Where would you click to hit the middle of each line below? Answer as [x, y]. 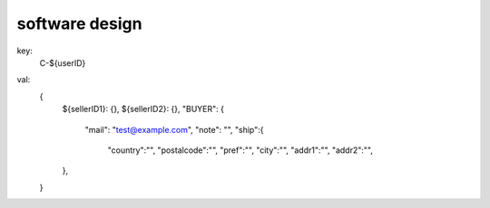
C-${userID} [63, 62]
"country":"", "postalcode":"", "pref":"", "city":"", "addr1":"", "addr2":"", [240, 150]
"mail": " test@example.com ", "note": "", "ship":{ [174, 129]
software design [79, 24]
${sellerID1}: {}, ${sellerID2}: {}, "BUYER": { [143, 109]
